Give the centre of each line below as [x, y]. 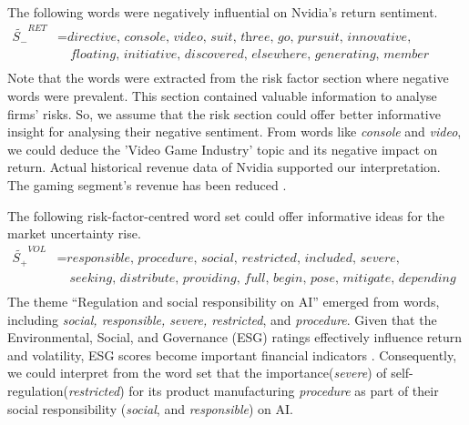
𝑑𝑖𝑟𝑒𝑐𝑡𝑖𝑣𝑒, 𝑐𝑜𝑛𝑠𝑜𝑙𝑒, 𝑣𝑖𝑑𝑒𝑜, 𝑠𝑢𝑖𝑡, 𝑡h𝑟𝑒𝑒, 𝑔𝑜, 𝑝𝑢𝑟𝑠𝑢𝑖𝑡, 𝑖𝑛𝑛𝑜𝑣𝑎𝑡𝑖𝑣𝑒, [239, 38]
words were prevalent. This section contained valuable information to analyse [222, 96]
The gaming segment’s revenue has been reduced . [147, 184]
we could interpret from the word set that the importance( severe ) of [197, 373]
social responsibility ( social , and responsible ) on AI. [150, 408]
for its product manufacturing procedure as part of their [284, 390]
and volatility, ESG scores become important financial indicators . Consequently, [232, 354]
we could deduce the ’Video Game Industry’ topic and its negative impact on [223, 149]
